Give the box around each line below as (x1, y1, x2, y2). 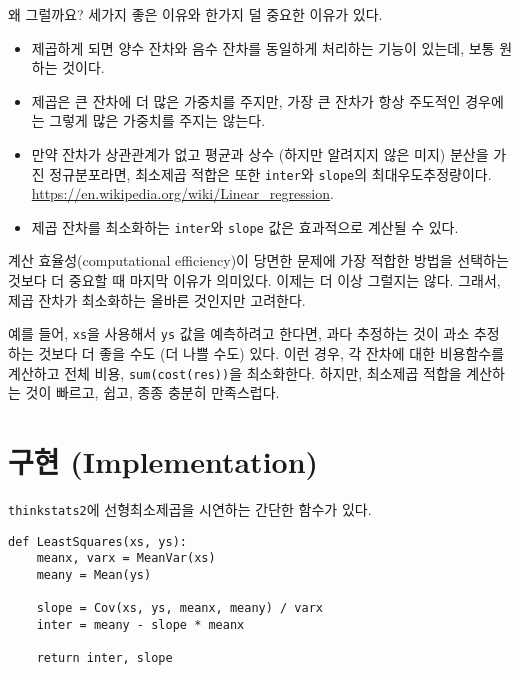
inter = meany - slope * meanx (36, 617, 245, 632)
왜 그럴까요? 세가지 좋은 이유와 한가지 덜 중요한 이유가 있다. (8, 4, 383, 24)
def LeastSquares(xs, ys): (8, 534, 187, 549)
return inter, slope (36, 651, 173, 666)
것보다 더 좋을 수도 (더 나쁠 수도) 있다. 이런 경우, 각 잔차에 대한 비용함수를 (38, 342, 505, 363)
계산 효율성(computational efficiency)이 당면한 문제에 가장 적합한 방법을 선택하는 (8, 250, 509, 271)
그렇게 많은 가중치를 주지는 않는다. (49, 110, 266, 131)
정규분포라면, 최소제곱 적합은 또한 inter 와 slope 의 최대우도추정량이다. (49, 163, 492, 184)
